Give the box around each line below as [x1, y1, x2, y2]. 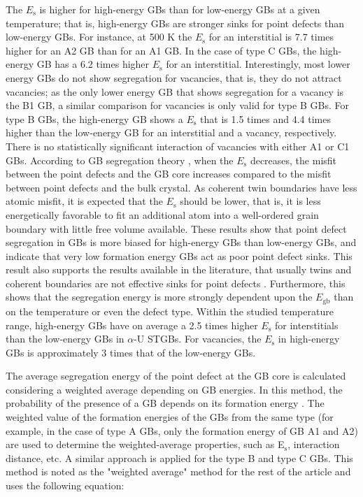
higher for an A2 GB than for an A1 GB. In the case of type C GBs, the [6, 43, 317, 57]
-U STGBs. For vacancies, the [134, 331, 262, 346]
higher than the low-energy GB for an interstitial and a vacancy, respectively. [6, 125, 337, 140]
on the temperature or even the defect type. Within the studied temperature [6, 303, 334, 318]
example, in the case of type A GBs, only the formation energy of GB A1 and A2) [6, 423, 359, 438]
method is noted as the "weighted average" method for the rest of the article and [6, 464, 351, 479]
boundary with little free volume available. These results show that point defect [6, 221, 347, 236]
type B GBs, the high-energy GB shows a [6, 111, 183, 126]
